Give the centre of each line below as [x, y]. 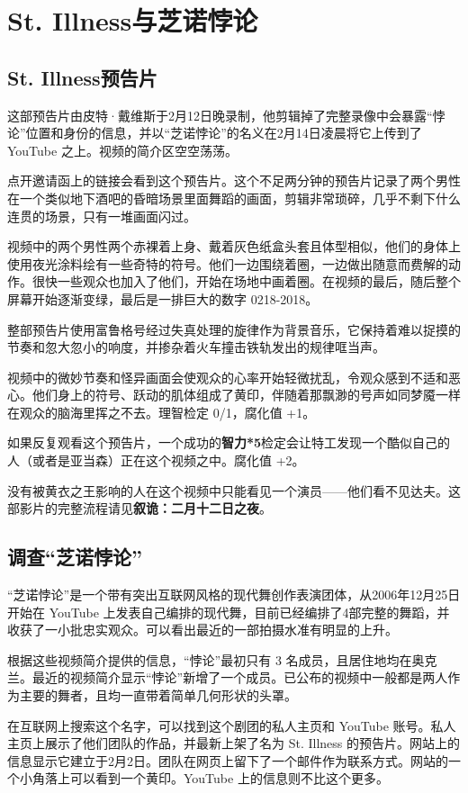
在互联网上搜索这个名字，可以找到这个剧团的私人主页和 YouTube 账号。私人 [232, 725]
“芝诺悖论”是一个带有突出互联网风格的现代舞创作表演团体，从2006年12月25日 [234, 595]
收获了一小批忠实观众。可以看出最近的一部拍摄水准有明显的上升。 [202, 630]
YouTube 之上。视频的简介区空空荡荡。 [122, 150]
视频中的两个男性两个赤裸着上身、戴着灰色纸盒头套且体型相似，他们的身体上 [234, 246]
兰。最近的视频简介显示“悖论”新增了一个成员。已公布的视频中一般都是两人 [228, 677]
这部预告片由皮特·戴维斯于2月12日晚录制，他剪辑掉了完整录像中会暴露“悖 [226, 115]
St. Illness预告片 [82, 77]
